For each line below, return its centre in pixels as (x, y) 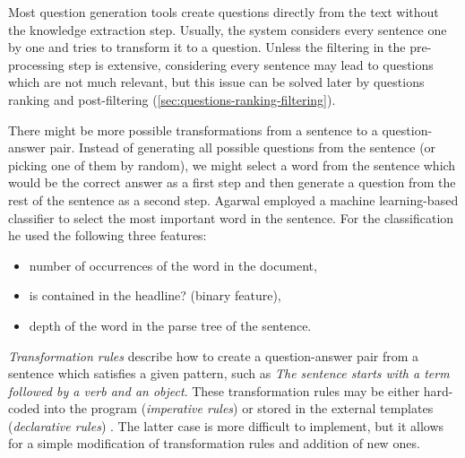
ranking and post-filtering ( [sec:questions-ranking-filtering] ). (172, 99)
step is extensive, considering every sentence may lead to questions (251, 64)
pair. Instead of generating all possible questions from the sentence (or (243, 147)
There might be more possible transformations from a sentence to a (193, 130)
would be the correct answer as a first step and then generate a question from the (232, 182)
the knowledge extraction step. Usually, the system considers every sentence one (228, 29)
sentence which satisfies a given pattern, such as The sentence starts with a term (229, 373)
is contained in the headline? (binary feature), (155, 295)
